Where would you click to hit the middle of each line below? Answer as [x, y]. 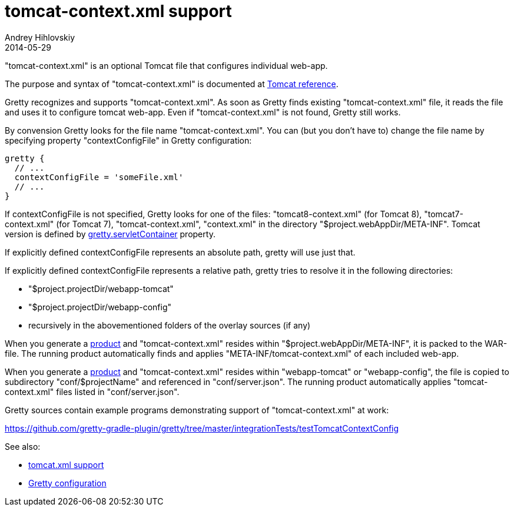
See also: [23, 446]
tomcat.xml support [66, 464]
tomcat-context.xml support [118, 11]
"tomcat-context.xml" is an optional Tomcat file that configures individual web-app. [166, 65]
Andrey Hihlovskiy [40, 37]
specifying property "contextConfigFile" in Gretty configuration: [128, 140]
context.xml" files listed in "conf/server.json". [92, 391]
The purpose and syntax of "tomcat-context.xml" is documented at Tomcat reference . [172, 84]
